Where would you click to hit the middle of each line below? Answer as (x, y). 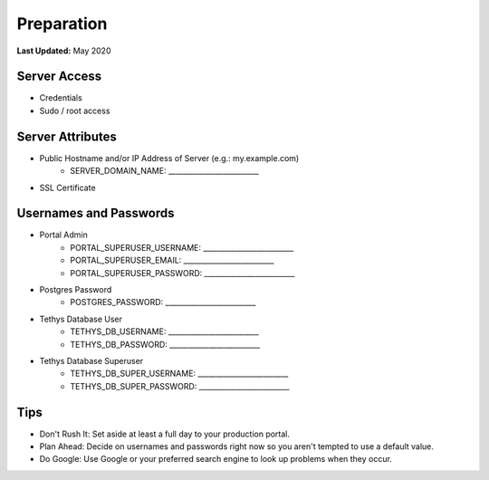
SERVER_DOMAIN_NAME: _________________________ (165, 171)
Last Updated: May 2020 (64, 51)
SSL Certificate (67, 187)
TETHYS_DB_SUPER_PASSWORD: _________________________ (180, 386)
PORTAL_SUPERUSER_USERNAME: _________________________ (182, 247)
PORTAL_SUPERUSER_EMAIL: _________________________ (172, 260)
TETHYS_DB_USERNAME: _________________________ (165, 331)
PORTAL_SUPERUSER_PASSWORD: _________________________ (182, 273)
